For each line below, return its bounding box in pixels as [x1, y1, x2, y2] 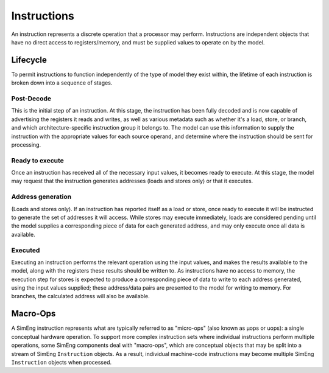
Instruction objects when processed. [11, 358, 112, 366]
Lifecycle [11, 55, 47, 65]
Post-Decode [11, 94, 52, 103]
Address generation [11, 192, 72, 201]
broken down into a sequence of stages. [11, 79, 113, 86]
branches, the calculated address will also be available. [11, 293, 150, 300]
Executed [11, 246, 40, 254]
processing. [11, 141, 41, 148]
